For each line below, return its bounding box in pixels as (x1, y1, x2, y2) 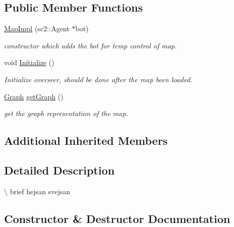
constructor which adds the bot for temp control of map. (4, 40, 177, 50)
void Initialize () (4, 57, 55, 68)
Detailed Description (4, 162, 115, 178)
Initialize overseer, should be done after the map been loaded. (4, 74, 192, 84)
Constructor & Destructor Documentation (4, 210, 230, 226)
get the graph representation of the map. (4, 108, 128, 119)
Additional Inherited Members (4, 133, 168, 148)
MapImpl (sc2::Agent (4, 23, 70, 34)
